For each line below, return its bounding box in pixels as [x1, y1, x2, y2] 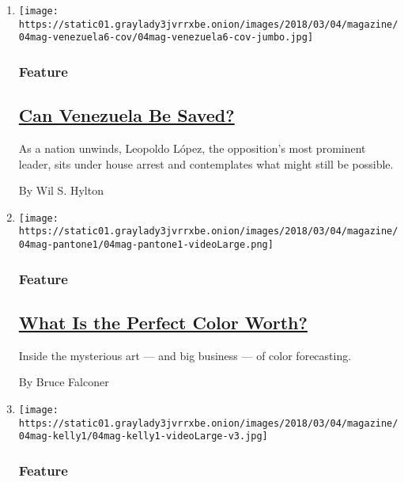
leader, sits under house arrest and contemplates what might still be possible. [18, 155, 394, 172]
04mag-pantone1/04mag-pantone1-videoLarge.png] [18, 239, 274, 251]
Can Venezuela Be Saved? [18, 103, 235, 127]
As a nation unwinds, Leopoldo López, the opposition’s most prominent [18, 140, 366, 157]
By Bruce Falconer [18, 374, 109, 390]
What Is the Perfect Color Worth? [18, 310, 308, 334]
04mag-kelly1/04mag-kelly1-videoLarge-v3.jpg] [18, 431, 268, 442]
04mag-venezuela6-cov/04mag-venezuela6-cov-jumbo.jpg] [18, 32, 314, 44]
